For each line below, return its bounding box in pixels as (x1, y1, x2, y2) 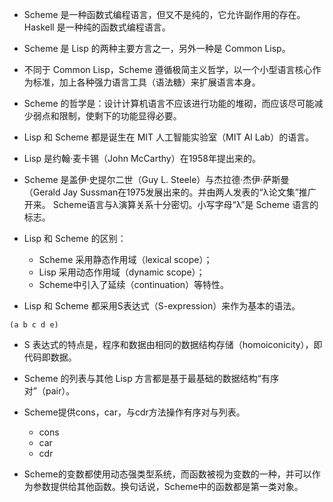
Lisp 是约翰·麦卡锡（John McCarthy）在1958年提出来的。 (23, 153, 261, 164)
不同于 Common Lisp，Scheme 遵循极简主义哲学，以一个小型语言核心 (23, 64, 313, 75)
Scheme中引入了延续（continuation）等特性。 (38, 279, 230, 290)
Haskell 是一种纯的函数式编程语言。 (23, 21, 171, 33)
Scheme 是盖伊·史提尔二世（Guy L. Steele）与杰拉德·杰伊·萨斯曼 (23, 174, 290, 185)
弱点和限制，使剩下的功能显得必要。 (32, 110, 182, 122)
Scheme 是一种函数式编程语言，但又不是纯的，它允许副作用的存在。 (23, 9, 306, 20)
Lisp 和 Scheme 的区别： (23, 233, 127, 244)
